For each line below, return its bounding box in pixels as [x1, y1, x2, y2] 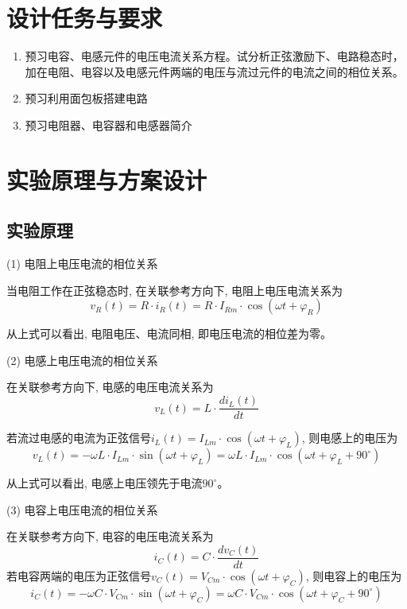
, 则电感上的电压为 [301, 429, 398, 446]
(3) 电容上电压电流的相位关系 [6, 501, 158, 518]
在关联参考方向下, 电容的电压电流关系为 [6, 528, 214, 545]
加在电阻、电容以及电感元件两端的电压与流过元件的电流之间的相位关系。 [25, 63, 404, 80]
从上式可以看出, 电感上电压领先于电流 [6, 475, 203, 491]
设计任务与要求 [6, 2, 163, 34]
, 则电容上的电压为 [305, 567, 402, 584]
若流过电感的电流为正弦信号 [6, 429, 151, 446]
